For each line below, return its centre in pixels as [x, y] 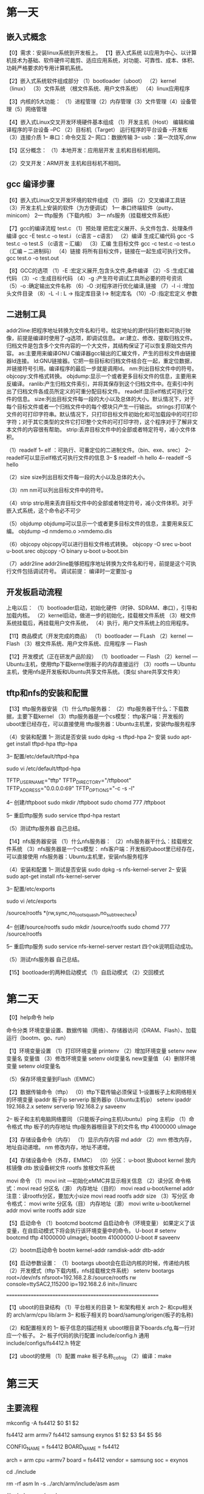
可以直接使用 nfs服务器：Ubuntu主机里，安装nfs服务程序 [77, 856]
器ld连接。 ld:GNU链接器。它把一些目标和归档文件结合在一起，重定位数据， [101, 361]
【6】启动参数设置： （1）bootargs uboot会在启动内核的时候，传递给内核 [98, 1263]
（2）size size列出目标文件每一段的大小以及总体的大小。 [77, 477]
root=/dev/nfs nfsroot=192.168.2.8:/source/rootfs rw [71, 1277]
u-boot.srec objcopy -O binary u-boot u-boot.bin [67, 551]
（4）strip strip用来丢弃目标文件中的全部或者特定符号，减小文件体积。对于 [100, 503]
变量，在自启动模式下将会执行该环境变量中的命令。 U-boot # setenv [91, 1230]
